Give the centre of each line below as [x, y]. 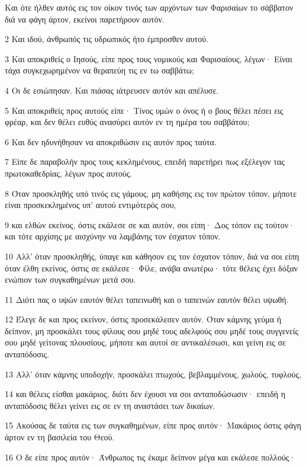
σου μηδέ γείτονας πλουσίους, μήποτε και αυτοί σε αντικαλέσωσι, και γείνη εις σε [145, 342]
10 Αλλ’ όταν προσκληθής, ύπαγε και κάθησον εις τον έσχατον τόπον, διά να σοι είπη [152, 256]
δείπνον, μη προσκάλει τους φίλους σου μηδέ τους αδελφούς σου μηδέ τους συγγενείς [152, 330]
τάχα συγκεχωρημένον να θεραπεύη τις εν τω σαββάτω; [99, 70]
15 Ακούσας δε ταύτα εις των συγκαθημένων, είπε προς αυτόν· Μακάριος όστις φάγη [153, 425]
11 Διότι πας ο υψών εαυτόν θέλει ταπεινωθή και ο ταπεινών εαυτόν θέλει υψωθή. [147, 299]
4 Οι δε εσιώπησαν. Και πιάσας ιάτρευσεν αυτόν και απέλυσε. [112, 90]
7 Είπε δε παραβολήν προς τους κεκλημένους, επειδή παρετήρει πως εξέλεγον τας [145, 161]
